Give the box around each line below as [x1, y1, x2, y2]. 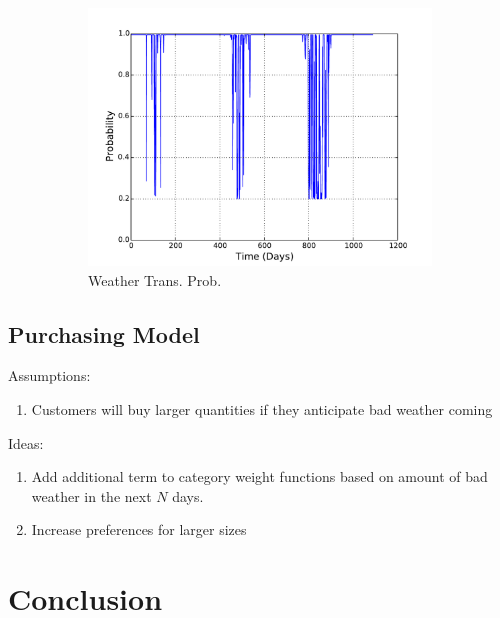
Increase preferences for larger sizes [31, 519, 247, 540]
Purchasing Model [8, 318, 200, 349]
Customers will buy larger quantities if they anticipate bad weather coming [31, 398, 493, 419]
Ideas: [8, 432, 44, 453]
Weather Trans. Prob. [88, 269, 222, 290]
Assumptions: [8, 365, 91, 386]
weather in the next [31, 485, 152, 506]
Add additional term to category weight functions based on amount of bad [31, 466, 488, 487]
